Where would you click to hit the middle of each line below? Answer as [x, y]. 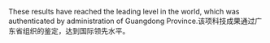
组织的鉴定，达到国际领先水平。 [76, 31]
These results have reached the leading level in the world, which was [124, 12]
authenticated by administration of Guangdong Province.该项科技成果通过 [132, 21]
